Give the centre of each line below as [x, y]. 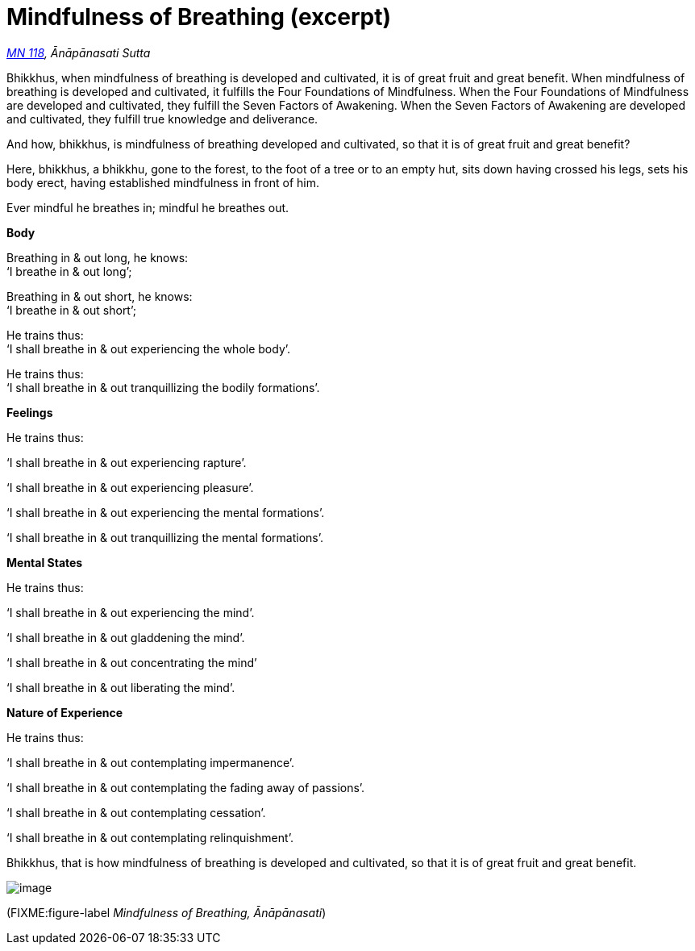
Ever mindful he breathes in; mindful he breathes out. [148, 207]
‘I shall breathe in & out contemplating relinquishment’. [150, 837]
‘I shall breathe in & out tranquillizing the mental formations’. [165, 537]
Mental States [45, 562]
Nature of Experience [65, 712]
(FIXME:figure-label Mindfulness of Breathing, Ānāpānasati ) [166, 912]
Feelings [30, 412]
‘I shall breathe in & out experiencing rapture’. [127, 462]
